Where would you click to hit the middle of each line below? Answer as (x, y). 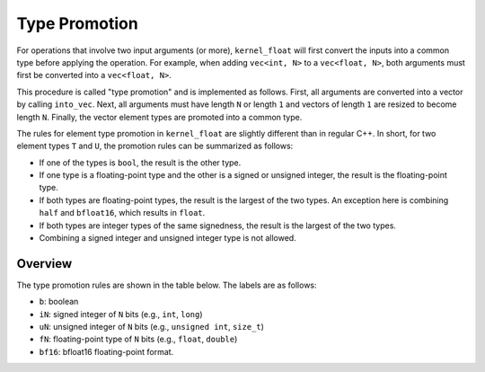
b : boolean (59, 302)
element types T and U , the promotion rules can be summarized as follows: (155, 146)
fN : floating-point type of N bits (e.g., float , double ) (138, 339)
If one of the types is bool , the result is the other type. (140, 163)
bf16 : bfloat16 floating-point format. (106, 351)
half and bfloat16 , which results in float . (122, 213)
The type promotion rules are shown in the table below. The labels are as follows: (167, 285)
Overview (44, 264)
